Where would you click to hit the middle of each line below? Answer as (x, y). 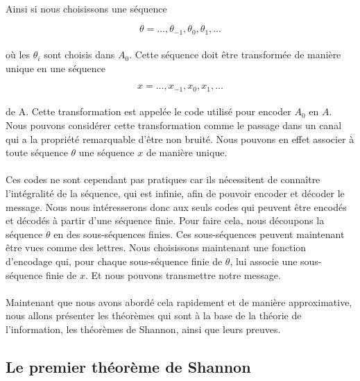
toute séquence (37, 152)
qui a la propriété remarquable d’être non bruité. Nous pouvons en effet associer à (180, 138)
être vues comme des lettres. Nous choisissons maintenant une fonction (156, 247)
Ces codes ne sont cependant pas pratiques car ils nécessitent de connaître (163, 179)
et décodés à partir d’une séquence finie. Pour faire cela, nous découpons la (165, 220)
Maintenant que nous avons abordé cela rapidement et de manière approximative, (179, 302)
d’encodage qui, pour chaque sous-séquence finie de (114, 261)
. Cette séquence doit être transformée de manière (235, 54)
